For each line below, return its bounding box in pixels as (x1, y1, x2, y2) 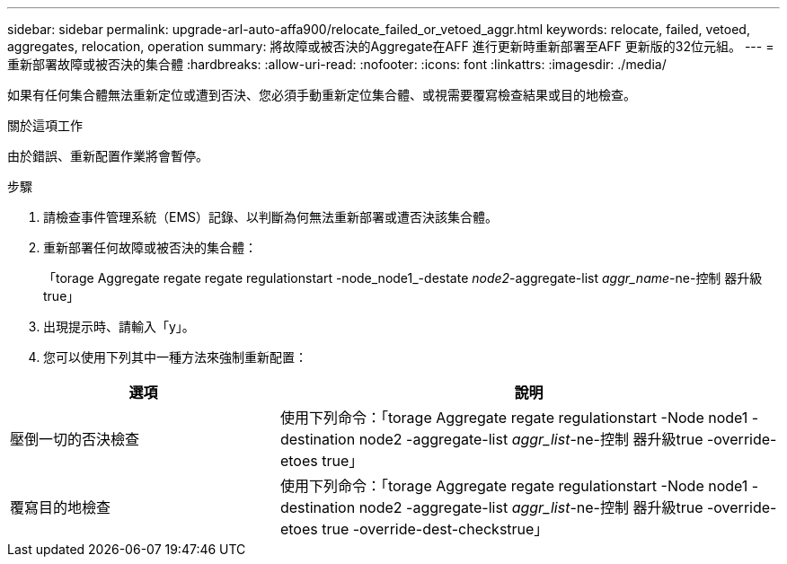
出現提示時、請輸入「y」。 (43, 319, 195, 334)
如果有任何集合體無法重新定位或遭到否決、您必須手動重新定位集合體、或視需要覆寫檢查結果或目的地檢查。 (7, 87, 636, 102)
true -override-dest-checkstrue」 (322, 520, 549, 538)
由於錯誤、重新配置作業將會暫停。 (7, 148, 208, 163)
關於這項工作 (7, 118, 83, 133)
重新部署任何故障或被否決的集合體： (43, 240, 257, 255)
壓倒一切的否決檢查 (10, 430, 140, 448)
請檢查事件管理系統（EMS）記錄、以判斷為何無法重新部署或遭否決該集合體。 (43, 209, 499, 225)
